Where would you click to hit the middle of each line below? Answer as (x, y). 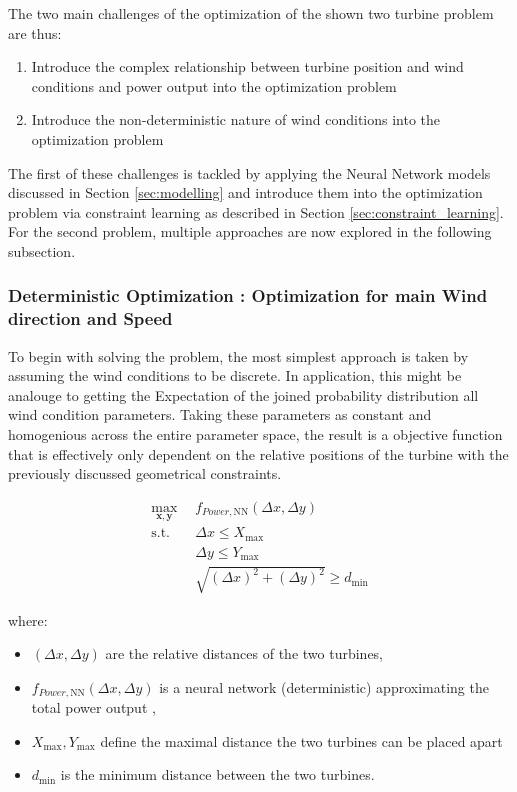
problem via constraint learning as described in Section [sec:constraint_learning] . (256, 211)
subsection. (42, 250)
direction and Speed (90, 318)
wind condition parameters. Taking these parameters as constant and (220, 414)
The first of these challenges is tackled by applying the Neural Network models (249, 172)
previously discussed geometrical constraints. (145, 473)
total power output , (93, 707)
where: (28, 619)
